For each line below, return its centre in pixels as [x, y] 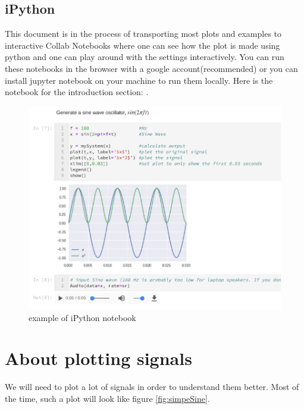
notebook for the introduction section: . [77, 92]
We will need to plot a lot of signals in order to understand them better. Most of [152, 387]
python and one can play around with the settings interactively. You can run [145, 57]
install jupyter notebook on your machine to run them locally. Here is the [139, 80]
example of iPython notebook [82, 317]
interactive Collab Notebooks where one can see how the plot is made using [142, 45]
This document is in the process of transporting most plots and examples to [143, 34]
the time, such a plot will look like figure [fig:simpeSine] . [107, 398]
